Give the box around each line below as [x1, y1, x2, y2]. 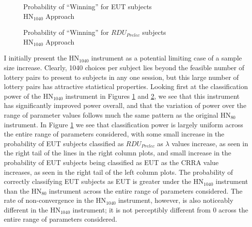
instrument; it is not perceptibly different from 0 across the [72, 204, 248, 214]
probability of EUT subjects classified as [4, 138, 124, 148]
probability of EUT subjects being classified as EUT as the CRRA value [4, 157, 219, 167]
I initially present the [4, 53, 67, 63]
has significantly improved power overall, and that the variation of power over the [4, 100, 247, 110]
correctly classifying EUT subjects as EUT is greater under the [4, 176, 191, 186]
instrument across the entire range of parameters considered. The [49, 185, 243, 196]
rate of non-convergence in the [4, 195, 94, 205]
